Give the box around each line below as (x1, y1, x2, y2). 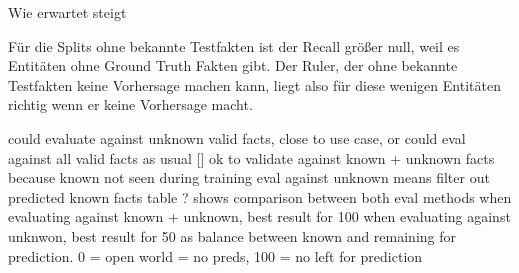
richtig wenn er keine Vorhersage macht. (8, 94, 253, 115)
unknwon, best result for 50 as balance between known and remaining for (8, 225, 457, 246)
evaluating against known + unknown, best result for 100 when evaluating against (8, 206, 511, 227)
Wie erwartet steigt (8, 2, 127, 22)
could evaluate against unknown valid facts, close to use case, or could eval (8, 127, 466, 148)
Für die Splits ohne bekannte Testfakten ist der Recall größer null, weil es (8, 35, 460, 56)
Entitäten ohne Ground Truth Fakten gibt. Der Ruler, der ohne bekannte (8, 55, 458, 76)
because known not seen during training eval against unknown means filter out (8, 167, 490, 188)
